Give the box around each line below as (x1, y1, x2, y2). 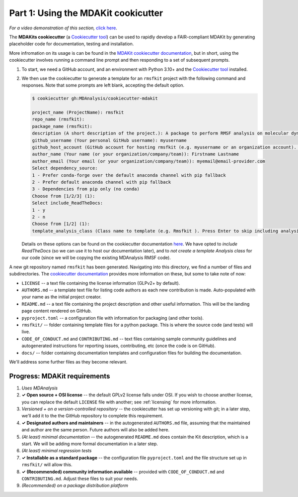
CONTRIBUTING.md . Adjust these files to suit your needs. (21, 476, 139, 482)
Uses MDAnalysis (21, 385, 58, 391)
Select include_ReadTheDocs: (32, 200, 103, 206)
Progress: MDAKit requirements (9, 372, 110, 380)
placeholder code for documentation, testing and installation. (9, 41, 134, 47)
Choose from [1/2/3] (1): (32, 193, 95, 199)
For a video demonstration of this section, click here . (9, 25, 118, 31)
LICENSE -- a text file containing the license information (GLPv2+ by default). (21, 280, 180, 286)
